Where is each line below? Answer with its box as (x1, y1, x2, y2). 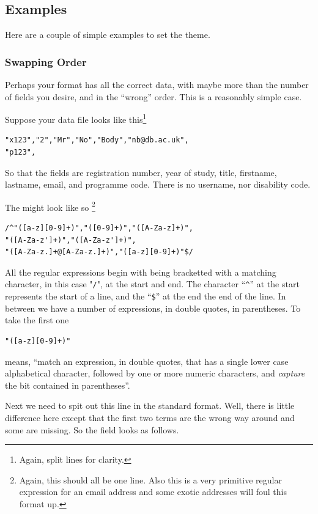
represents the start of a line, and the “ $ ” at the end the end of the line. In (5, 290, 286, 303)
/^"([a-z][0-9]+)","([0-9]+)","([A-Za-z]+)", (5, 224, 193, 233)
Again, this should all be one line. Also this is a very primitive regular (19, 473, 282, 486)
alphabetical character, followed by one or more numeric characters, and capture (5, 367, 305, 380)
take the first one (5, 314, 69, 326)
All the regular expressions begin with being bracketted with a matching (5, 265, 276, 278)
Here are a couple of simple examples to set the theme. (5, 28, 210, 41)
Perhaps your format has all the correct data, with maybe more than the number (5, 78, 309, 91)
